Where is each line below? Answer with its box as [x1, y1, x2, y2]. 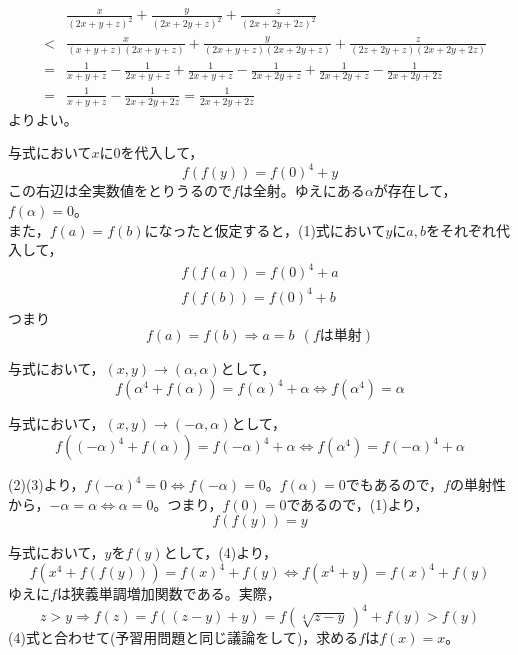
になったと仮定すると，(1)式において [144, 219, 386, 240]
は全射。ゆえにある [238, 180, 365, 201]
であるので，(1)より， [286, 493, 429, 514]
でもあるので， [345, 474, 444, 495]
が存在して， [373, 180, 457, 201]
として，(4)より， [163, 542, 277, 563]
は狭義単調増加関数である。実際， [56, 583, 281, 604]
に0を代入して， [99, 142, 204, 163]
